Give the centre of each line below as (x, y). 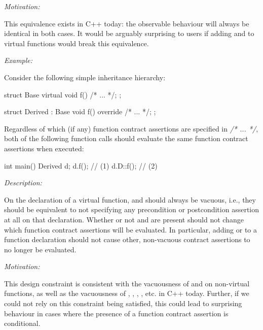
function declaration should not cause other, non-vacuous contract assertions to (127, 239)
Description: (23, 183)
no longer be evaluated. (40, 249)
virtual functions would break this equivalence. (77, 43)
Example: (18, 60)
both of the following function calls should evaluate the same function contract (126, 138)
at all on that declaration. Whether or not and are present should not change (124, 219)
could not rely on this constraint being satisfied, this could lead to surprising (123, 303)
